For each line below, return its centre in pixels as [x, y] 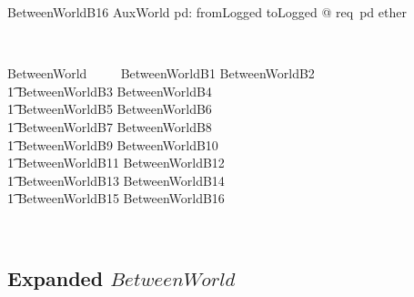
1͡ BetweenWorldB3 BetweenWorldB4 [110, 91]
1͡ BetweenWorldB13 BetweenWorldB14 [116, 180]
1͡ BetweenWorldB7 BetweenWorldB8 [110, 126]
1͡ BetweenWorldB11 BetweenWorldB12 [116, 163]
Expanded [56, 277]
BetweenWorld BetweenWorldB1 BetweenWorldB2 [161, 73]
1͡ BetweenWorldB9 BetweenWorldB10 [113, 144]
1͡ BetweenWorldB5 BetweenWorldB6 [110, 109]
